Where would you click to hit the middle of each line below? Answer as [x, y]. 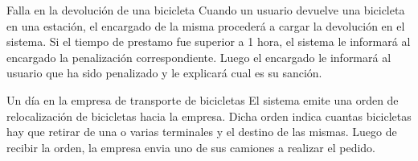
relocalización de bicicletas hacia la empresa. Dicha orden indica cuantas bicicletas [209, 116]
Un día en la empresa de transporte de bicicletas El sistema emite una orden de [203, 99]
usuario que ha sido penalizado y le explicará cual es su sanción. [164, 73]
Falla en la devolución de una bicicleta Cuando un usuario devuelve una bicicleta [206, 10]
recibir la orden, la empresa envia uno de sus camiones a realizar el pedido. [191, 147]
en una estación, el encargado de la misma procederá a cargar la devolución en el [206, 25]
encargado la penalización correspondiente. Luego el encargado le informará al [199, 57]
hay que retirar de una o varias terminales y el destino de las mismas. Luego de [202, 132]
